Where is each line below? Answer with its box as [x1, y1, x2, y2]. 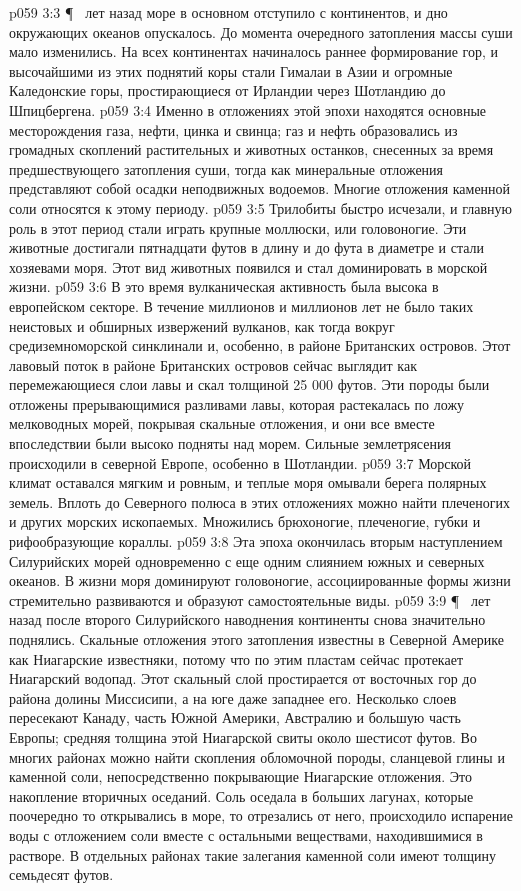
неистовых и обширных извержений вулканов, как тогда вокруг [9, 315, 395, 336]
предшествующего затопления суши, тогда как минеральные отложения [9, 158, 444, 179]
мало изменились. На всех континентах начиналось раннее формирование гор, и [9, 41, 498, 62]
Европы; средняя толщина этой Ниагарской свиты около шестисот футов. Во [9, 726, 477, 747]
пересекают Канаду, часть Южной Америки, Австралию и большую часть [9, 707, 461, 728]
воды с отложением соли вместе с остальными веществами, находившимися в [9, 824, 483, 845]
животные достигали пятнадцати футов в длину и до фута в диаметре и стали [9, 237, 484, 258]
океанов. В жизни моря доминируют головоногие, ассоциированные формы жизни [9, 570, 511, 591]
